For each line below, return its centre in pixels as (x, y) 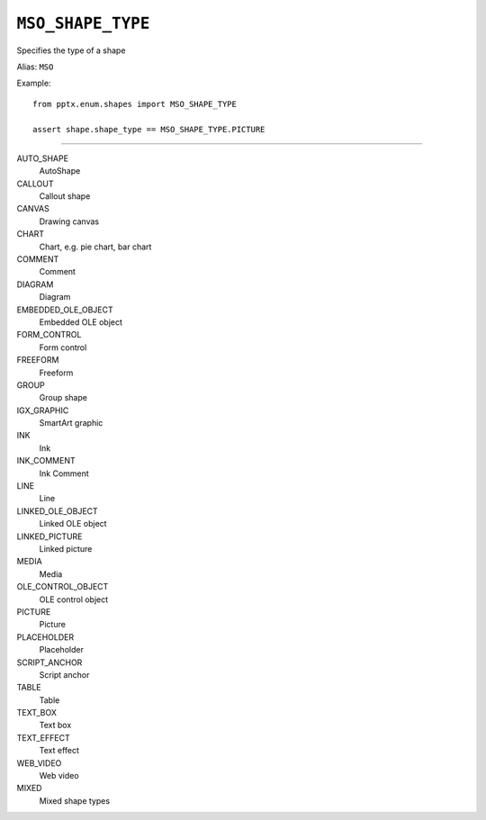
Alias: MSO (35, 67)
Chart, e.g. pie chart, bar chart (95, 247)
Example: (34, 83)
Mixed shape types (75, 800)
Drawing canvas (69, 221)
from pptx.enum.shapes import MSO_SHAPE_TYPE (135, 104)
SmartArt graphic (71, 423)
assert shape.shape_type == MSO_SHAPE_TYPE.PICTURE (149, 129)
